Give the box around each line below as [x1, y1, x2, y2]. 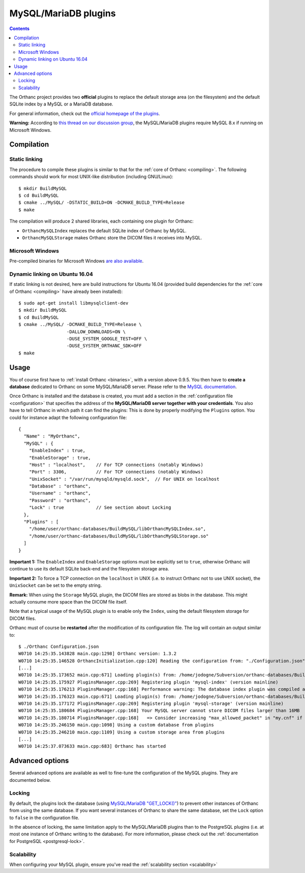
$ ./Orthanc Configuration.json [18, 643, 99, 649]
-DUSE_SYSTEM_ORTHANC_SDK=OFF [66, 343, 142, 349]
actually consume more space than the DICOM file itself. [9, 598, 128, 605]
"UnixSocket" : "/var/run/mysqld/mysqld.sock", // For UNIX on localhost [28, 476, 220, 482]
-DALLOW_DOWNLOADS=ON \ [66, 329, 126, 335]
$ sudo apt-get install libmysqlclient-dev [18, 300, 129, 306]
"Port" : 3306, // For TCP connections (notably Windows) [28, 469, 203, 475]
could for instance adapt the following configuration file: [9, 414, 127, 420]
